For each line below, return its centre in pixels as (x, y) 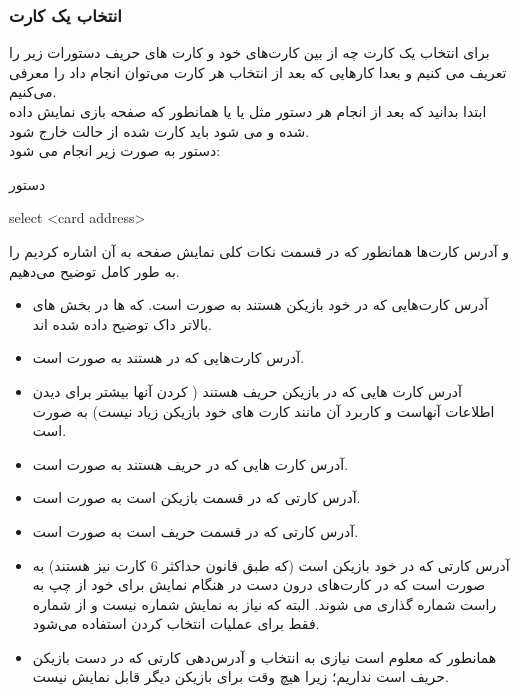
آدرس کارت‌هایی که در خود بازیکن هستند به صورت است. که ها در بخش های (260, 304)
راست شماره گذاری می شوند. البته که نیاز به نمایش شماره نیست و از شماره (264, 603)
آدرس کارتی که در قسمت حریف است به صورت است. (195, 530)
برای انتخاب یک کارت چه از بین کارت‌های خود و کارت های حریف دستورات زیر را (249, 52)
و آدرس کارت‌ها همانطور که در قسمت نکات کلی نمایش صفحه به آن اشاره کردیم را (259, 250)
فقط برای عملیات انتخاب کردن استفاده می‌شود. (176, 623)
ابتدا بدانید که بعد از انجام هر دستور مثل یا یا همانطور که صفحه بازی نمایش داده (248, 111)
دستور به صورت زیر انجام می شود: (115, 150)
